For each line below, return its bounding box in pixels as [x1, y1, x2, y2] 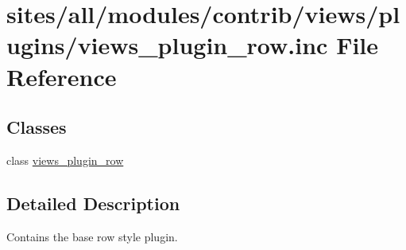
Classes [6, 115, 67, 139]
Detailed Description [6, 190, 180, 215]
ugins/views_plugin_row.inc [6, 29, 328, 61]
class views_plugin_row [6, 151, 124, 168]
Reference [6, 60, 117, 92]
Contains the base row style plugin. [6, 228, 178, 244]
